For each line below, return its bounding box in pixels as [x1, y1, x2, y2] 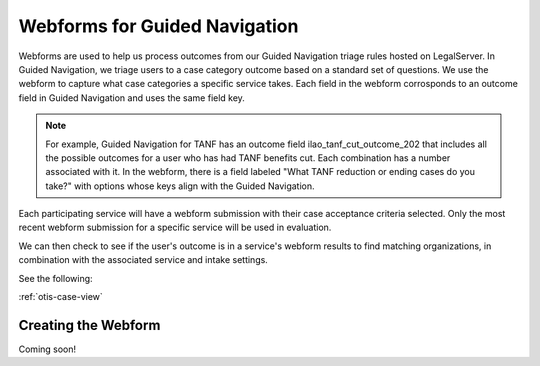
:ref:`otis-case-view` [18, 291, 104, 303]
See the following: [18, 272, 94, 284]
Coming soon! [18, 343, 77, 355]
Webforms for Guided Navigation [18, 15, 299, 37]
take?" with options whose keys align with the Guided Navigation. [45, 180, 315, 192]
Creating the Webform [18, 316, 161, 334]
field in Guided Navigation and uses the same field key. [18, 91, 245, 104]
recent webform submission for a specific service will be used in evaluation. [18, 221, 332, 234]
